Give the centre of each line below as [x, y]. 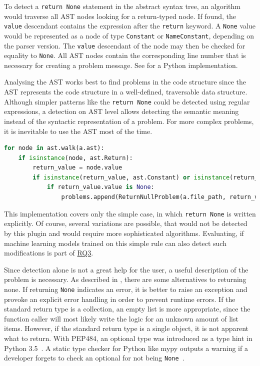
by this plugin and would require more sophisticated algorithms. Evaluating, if [124, 233]
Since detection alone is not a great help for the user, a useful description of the [126, 269]
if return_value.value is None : [100, 187]
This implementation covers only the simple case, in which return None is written [130, 213]
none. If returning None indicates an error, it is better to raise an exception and [126, 289]
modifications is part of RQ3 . [49, 253]
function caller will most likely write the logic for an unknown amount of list [121, 318]
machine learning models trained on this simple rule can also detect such [115, 243]
